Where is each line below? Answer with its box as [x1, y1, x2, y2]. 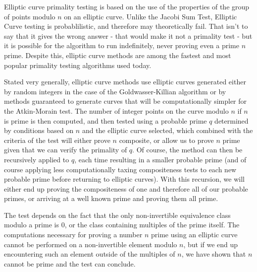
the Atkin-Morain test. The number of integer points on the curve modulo [4, 105, 229, 116]
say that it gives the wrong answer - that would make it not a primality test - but [4, 30, 253, 41]
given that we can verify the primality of [4, 144, 127, 155]
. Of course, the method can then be [132, 144, 243, 155]
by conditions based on [4, 125, 74, 136]
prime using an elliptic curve [151, 229, 238, 240]
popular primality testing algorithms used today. [4, 60, 152, 70]
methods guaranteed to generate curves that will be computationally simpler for [4, 96, 247, 106]
